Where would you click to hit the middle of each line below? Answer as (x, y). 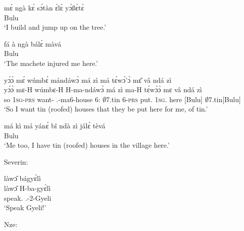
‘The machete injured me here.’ (51, 63)
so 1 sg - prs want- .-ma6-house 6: (52, 99)
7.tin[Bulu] (225, 99)
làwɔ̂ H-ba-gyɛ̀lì (28, 188)
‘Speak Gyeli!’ (25, 207)
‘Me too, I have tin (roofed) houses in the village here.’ (87, 145)
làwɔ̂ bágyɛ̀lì (23, 178)
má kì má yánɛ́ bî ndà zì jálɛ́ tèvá (55, 125)
